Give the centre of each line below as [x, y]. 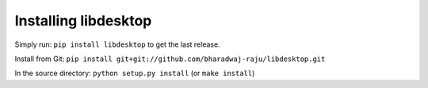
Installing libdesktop [83, 21]
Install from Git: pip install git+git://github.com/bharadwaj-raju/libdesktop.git [170, 59]
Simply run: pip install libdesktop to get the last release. [118, 44]
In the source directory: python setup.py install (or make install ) [135, 73]
